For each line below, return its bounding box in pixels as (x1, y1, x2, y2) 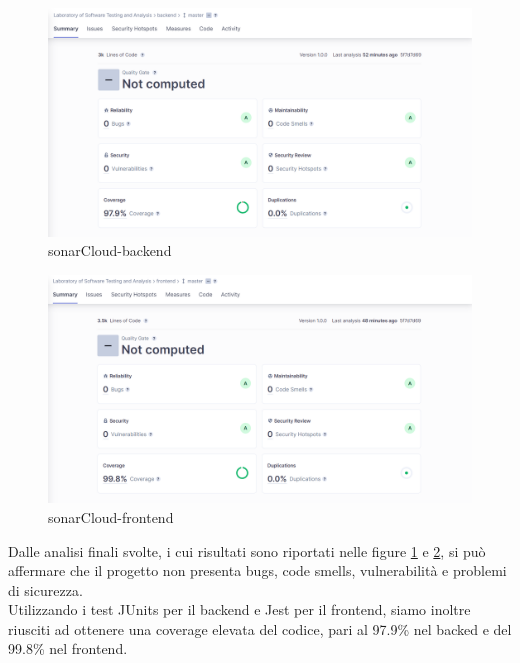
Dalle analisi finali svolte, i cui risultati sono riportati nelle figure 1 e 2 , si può (8, 540, 486, 561)
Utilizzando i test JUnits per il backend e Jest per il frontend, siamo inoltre (8, 599, 471, 620)
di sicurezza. (8, 579, 83, 600)
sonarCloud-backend (48, 240, 172, 261)
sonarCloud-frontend (48, 506, 174, 527)
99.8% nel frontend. (8, 638, 128, 659)
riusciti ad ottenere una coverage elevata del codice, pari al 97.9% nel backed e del (8, 618, 512, 639)
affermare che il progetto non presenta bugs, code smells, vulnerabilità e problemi (8, 560, 507, 581)
